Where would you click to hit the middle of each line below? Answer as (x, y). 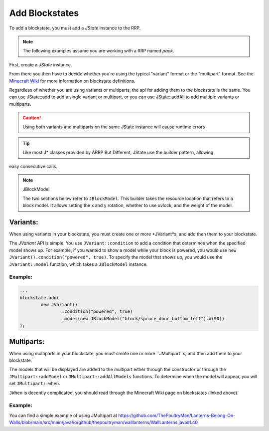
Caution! (32, 118)
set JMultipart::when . (35, 384)
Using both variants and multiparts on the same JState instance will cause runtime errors (114, 127)
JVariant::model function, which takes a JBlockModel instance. (78, 264)
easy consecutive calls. (33, 166)
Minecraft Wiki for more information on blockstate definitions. (72, 81)
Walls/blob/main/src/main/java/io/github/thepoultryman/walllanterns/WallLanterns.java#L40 (104, 423)
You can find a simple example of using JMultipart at (63, 415)
